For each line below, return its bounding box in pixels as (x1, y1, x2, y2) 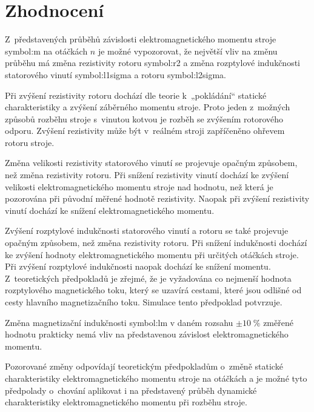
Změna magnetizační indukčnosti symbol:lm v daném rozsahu (5, 316, 233, 328)
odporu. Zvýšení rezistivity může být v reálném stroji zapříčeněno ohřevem (5, 124, 285, 137)
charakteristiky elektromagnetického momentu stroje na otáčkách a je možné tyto (5, 371, 307, 384)
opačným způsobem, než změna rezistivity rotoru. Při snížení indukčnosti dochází (5, 236, 307, 249)
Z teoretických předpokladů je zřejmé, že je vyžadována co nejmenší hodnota (5, 271, 292, 284)
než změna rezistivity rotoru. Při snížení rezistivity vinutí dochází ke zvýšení (5, 168, 289, 181)
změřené (263, 316, 293, 328)
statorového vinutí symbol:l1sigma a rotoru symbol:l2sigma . (5, 68, 226, 81)
